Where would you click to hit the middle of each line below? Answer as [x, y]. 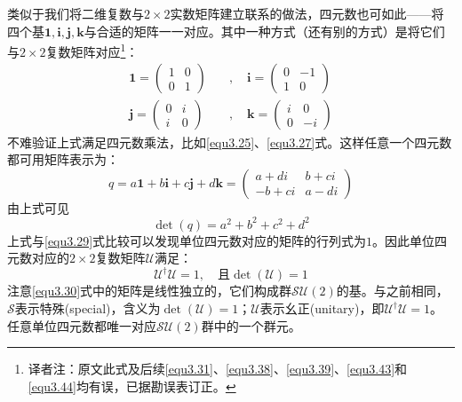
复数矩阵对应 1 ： [92, 50]
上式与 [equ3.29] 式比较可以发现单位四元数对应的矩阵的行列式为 [187, 240]
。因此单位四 [410, 240]
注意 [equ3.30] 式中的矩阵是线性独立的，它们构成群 [150, 291]
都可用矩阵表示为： [63, 159]
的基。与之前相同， [392, 291]
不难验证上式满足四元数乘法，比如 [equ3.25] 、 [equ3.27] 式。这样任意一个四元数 [230, 142]
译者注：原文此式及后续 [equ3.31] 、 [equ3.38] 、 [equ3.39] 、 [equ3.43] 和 [218, 369]
